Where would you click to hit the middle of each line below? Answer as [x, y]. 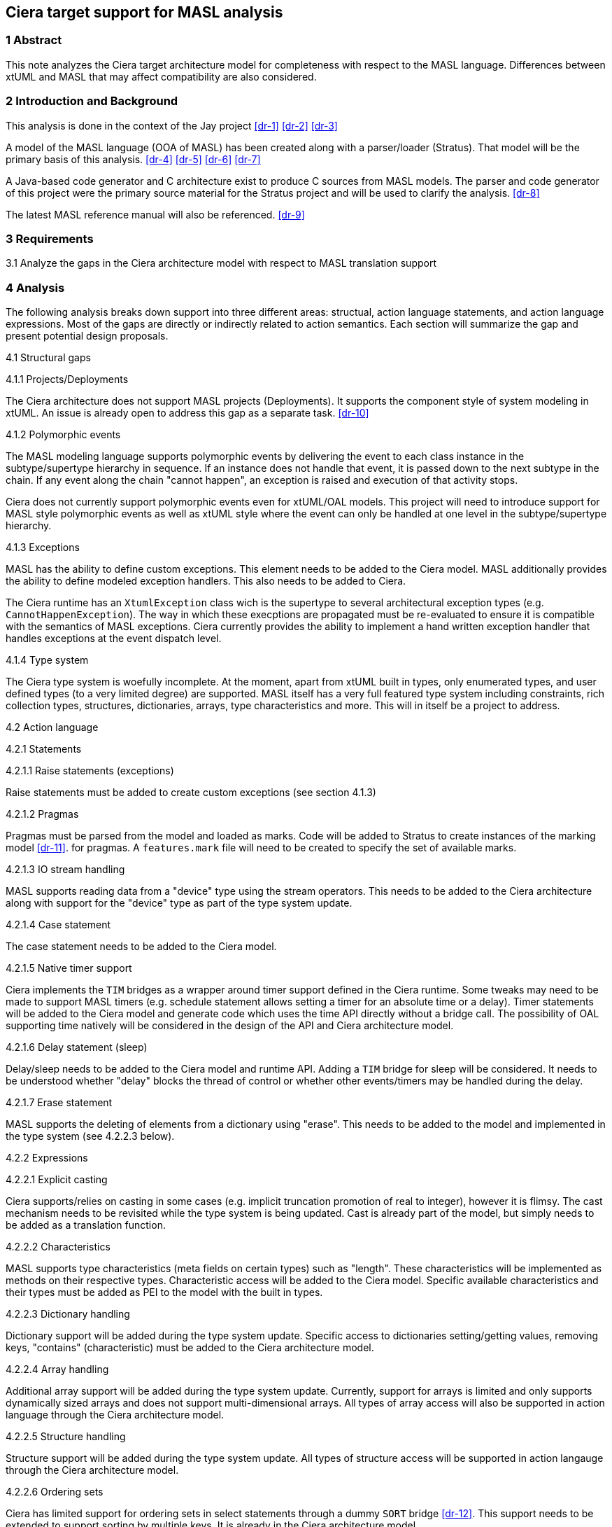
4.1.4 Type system [47, 660]
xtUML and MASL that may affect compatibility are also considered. [161, 76]
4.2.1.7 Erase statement [59, 1103]
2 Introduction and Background [92, 101]
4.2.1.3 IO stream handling [65, 870]
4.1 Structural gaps [48, 358]
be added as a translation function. [86, 1225]
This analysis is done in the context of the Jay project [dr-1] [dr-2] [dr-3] [172, 125]
